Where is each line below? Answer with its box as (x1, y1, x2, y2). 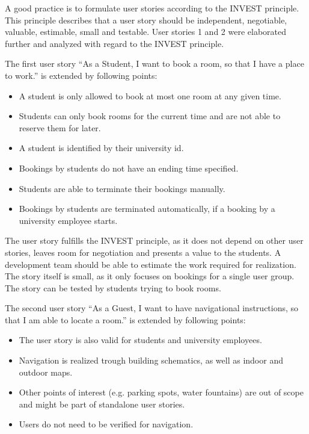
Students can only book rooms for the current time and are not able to (19, 110, 281, 122)
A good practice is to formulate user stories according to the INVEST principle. (5, 2, 299, 14)
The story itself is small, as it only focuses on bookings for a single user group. (5, 270, 295, 282)
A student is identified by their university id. (19, 141, 184, 154)
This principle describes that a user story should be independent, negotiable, (5, 13, 287, 26)
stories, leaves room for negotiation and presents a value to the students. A (5, 246, 281, 258)
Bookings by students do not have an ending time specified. (19, 161, 239, 174)
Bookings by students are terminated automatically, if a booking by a (19, 202, 275, 215)
